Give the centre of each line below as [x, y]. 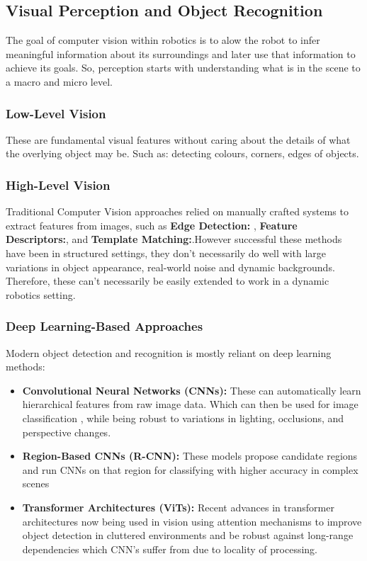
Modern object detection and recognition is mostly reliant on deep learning [169, 352]
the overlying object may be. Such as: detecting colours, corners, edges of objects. [182, 153]
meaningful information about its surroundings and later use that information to [181, 53]
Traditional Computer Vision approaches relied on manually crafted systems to [177, 211]
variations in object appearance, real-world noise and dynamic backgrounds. [170, 267]
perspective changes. [67, 432]
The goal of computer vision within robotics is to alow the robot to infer [163, 40]
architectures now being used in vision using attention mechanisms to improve [192, 521]
